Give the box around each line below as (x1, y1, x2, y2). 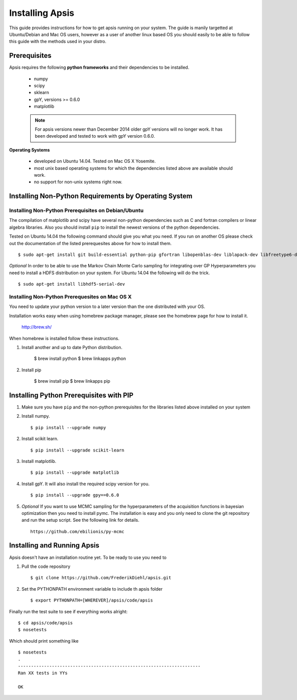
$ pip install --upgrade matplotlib (30, 470, 119, 475)
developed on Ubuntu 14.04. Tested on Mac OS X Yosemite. (34, 158, 156, 164)
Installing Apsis (9, 7, 74, 18)
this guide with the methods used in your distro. (9, 39, 106, 45)
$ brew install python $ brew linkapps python (34, 355, 126, 361)
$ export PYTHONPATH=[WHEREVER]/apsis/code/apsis (30, 598, 153, 603)
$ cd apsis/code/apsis (18, 620, 73, 626)
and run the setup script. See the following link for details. (21, 517, 140, 523)
